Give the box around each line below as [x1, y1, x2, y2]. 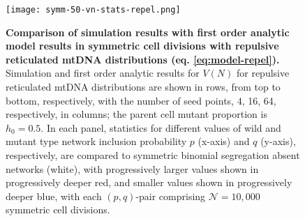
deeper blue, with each [6, 188, 102, 203]
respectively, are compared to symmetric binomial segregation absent [6, 148, 300, 162]
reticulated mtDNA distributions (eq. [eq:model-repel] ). [6, 52, 280, 66]
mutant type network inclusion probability [6, 134, 187, 148]
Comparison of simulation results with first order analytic [6, 24, 290, 39]
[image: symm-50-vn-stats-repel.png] [6, 5, 181, 15]
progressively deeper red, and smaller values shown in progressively [6, 175, 292, 190]
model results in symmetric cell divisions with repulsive [6, 38, 279, 53]
